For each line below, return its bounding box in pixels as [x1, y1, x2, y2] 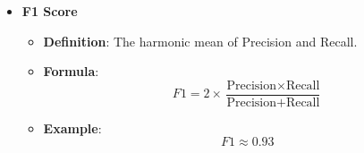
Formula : [43, 62, 99, 81]
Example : [43, 118, 102, 137]
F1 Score [21, 2, 78, 20]
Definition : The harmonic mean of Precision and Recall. [43, 31, 358, 50]
